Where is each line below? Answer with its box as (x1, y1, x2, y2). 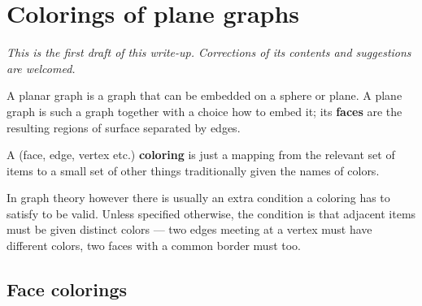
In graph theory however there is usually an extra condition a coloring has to (7, 189, 390, 206)
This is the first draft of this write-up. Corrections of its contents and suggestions (7, 44, 411, 61)
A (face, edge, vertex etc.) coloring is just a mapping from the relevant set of (7, 146, 395, 163)
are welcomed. (7, 59, 76, 76)
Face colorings (7, 277, 128, 302)
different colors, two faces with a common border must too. (7, 237, 302, 254)
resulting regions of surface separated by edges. (7, 119, 241, 136)
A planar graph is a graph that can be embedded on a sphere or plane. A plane (7, 87, 402, 104)
